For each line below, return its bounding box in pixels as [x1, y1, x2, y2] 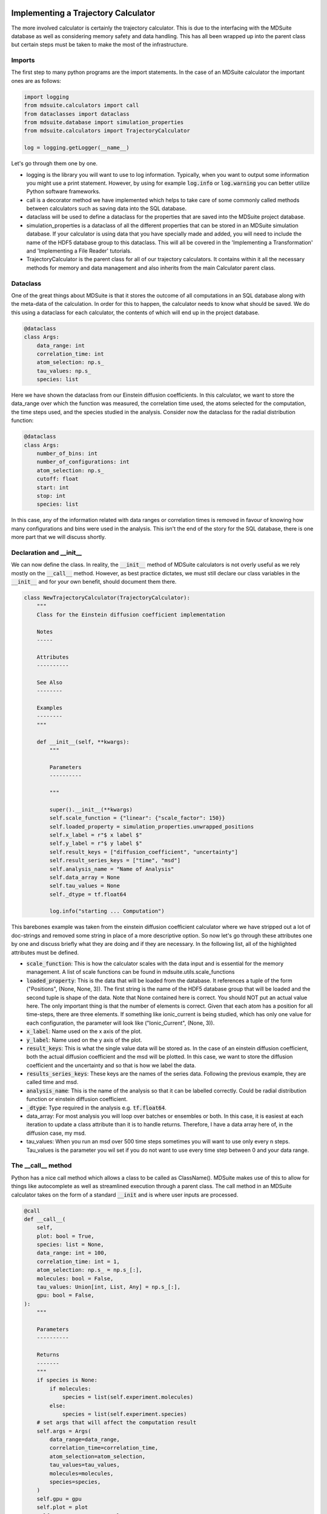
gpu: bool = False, [36, 1292, 95, 1299]
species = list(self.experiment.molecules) [62, 1393, 194, 1401]
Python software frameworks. [26, 188, 101, 195]
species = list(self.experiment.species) [62, 1410, 187, 1417]
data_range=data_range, [49, 1436, 121, 1443]
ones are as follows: [11, 77, 62, 84]
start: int [36, 484, 69, 491]
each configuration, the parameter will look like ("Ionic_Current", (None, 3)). [26, 1019, 215, 1026]
